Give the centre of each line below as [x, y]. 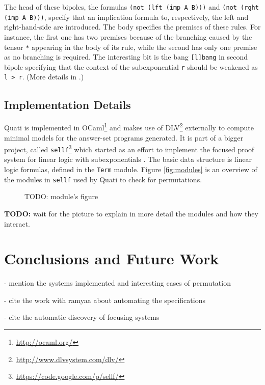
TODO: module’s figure [61, 196]
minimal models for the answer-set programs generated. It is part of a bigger [124, 137]
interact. [17, 223]
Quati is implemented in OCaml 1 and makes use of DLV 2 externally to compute [129, 127]
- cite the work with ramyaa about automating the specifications [105, 300]
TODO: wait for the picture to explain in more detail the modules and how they [131, 213]
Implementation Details [68, 104]
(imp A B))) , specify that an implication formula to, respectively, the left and [126, 17]
